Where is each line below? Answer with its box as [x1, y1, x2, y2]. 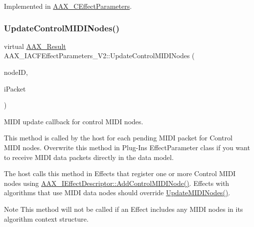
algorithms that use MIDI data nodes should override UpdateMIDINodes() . [4, 187, 231, 198]
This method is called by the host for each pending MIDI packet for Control [4, 133, 232, 143]
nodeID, [4, 67, 28, 77]
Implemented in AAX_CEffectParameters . [4, 1, 132, 11]
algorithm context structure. [4, 213, 89, 224]
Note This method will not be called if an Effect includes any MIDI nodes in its [4, 204, 243, 214]
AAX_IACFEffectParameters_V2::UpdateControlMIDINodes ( [4, 50, 195, 61]
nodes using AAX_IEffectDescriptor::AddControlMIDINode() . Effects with [4, 178, 230, 188]
